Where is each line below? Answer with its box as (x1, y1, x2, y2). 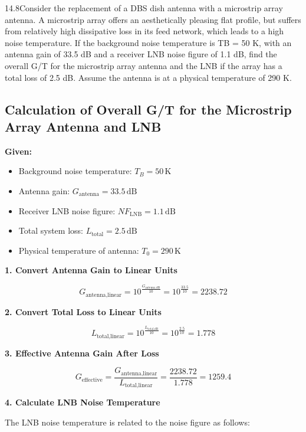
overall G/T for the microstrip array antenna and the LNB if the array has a (5, 59, 282, 71)
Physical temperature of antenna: (18, 244, 139, 256)
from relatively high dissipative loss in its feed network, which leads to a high (5, 25, 284, 37)
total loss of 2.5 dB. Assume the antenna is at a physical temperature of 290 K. (5, 71, 292, 83)
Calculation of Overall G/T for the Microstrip (5, 100, 292, 118)
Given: (5, 145, 32, 157)
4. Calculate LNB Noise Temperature (5, 396, 160, 408)
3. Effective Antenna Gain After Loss (5, 346, 159, 359)
